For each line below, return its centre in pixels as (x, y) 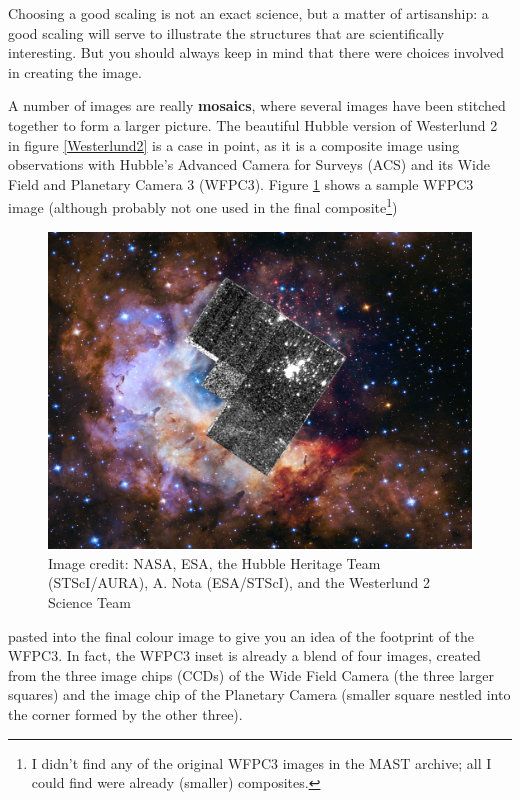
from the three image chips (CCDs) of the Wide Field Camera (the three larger (251, 674)
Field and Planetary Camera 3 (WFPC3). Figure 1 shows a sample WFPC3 (241, 183)
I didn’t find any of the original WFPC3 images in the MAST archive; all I (261, 762)
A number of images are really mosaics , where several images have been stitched (257, 105)
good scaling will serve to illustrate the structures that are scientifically (226, 32)
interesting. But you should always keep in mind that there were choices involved (256, 52)
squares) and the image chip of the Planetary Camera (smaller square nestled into (259, 694)
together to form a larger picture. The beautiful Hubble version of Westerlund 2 (253, 124)
